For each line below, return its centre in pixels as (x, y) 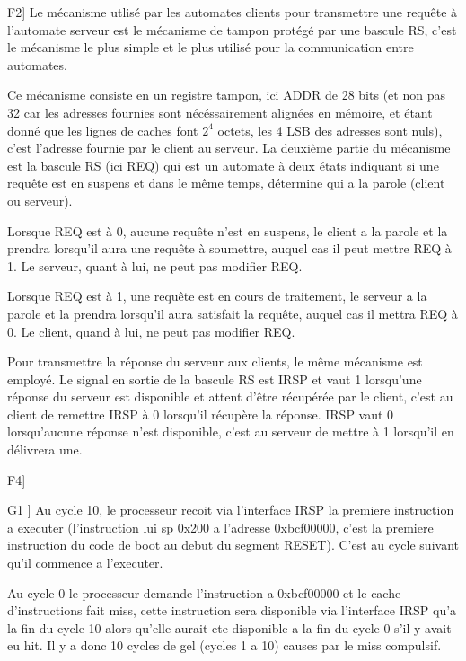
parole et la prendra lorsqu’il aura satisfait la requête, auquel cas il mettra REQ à (233, 313)
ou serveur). (40, 200)
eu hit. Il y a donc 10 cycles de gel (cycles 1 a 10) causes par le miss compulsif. (224, 645)
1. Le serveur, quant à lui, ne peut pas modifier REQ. (155, 265)
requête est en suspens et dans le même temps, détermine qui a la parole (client (226, 183)
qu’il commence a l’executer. (85, 563)
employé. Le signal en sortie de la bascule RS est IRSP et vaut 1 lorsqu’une (215, 379)
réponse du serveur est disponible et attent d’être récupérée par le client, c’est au (230, 397)
